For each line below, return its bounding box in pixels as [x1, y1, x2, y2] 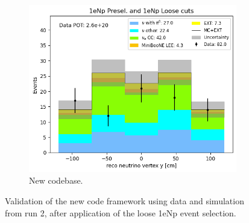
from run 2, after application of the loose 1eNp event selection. [5, 206, 236, 219]
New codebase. [29, 174, 83, 187]
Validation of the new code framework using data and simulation [5, 194, 244, 207]
